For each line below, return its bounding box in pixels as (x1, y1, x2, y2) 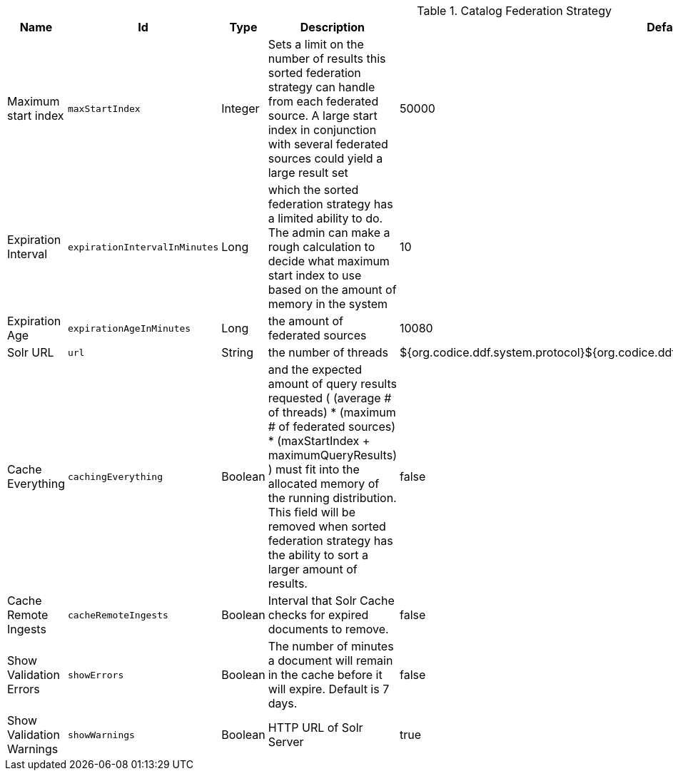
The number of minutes (268, 639, 394, 653)
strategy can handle (268, 80, 375, 94)
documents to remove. (268, 622, 389, 636)
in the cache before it (268, 668, 383, 682)
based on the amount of (268, 282, 397, 297)
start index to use (268, 268, 362, 282)
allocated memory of (268, 476, 380, 491)
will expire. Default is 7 (268, 682, 390, 696)
